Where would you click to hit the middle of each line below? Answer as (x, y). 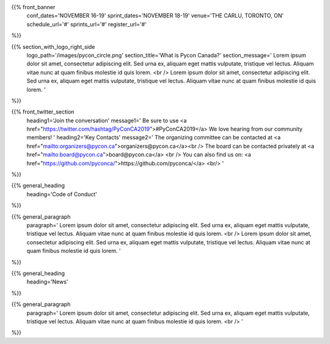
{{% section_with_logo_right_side (53, 46)
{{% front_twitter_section (43, 112)
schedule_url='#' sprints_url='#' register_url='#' (86, 24)
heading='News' (47, 282)
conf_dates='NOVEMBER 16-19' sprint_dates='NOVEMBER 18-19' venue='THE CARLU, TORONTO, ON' (155, 16)
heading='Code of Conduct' (62, 194)
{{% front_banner (33, 7)
